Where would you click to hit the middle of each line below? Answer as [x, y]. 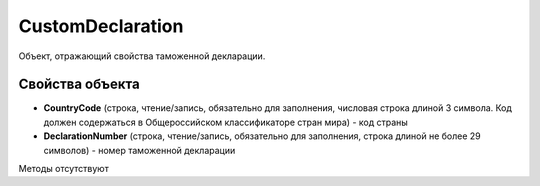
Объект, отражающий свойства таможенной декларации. [142, 56]
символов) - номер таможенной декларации [139, 150]
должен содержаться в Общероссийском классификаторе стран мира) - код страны [226, 122]
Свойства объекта [79, 84]
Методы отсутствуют [63, 169]
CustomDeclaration [101, 26]
